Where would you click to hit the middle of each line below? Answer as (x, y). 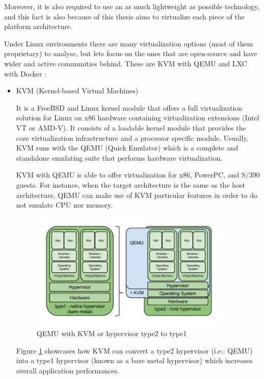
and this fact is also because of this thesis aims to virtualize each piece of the (124, 16)
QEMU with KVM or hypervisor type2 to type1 (112, 333)
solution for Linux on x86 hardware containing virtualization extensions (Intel (138, 118)
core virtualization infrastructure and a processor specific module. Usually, (132, 137)
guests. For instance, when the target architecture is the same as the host (131, 184)
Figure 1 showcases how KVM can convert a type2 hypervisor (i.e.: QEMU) (134, 350)
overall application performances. (68, 370)
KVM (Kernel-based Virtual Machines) (77, 91)
